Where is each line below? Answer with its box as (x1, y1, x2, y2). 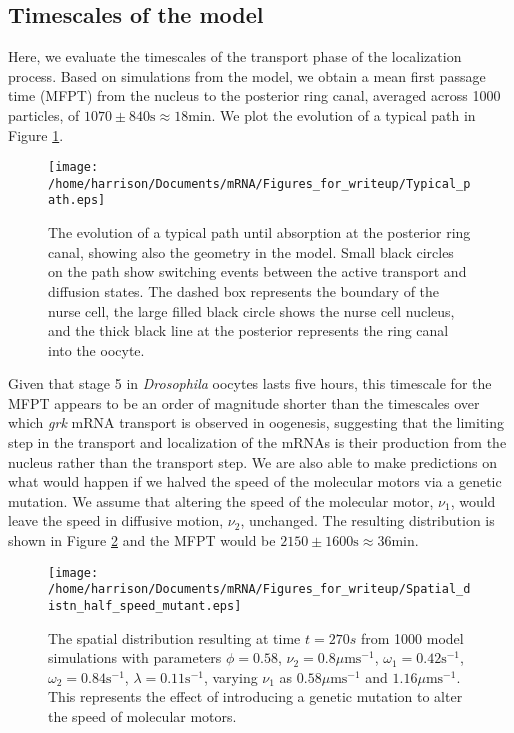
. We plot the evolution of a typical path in (211, 104, 476, 125)
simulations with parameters (48, 647, 222, 668)
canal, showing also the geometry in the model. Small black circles (48, 241, 454, 262)
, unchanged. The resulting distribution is (240, 510, 495, 531)
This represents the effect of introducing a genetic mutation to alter (48, 686, 463, 707)
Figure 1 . (8, 124, 64, 145)
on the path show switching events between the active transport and (48, 261, 467, 282)
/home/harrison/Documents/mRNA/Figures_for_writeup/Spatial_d (48, 582, 471, 597)
